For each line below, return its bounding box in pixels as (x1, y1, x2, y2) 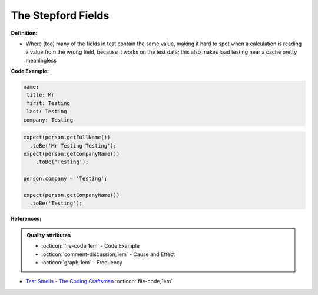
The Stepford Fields (11, 9, 110, 22)
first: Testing (26, 100, 71, 106)
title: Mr (26, 91, 55, 99)
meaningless (25, 57, 57, 64)
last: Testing (26, 108, 67, 115)
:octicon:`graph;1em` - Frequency (41, 258, 123, 265)
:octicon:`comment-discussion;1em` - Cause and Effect (41, 251, 175, 258)
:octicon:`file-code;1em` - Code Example (41, 242, 140, 250)
